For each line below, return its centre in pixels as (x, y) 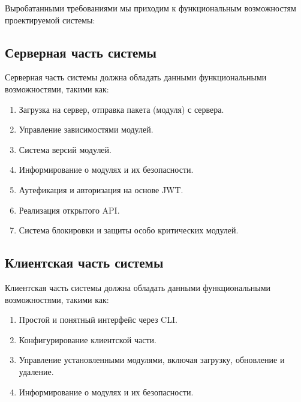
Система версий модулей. (65, 149)
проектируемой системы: (50, 19)
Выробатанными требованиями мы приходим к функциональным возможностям (150, 8)
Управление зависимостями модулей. (86, 129)
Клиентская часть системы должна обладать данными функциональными (138, 287)
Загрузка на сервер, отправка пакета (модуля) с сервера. (121, 109)
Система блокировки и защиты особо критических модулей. (129, 230)
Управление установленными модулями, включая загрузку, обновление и (152, 360)
